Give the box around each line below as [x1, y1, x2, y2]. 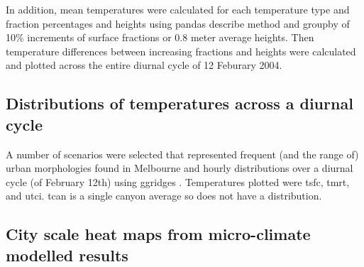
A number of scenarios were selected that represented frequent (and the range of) [6, 146, 359, 161]
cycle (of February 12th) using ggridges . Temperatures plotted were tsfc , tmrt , [6, 174, 350, 189]
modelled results [6, 244, 128, 266]
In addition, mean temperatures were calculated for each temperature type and [6, 2, 350, 16]
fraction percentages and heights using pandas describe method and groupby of [6, 16, 350, 31]
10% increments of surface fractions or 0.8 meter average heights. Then [6, 30, 314, 45]
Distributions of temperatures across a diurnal [6, 92, 353, 114]
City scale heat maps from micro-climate [6, 223, 311, 245]
